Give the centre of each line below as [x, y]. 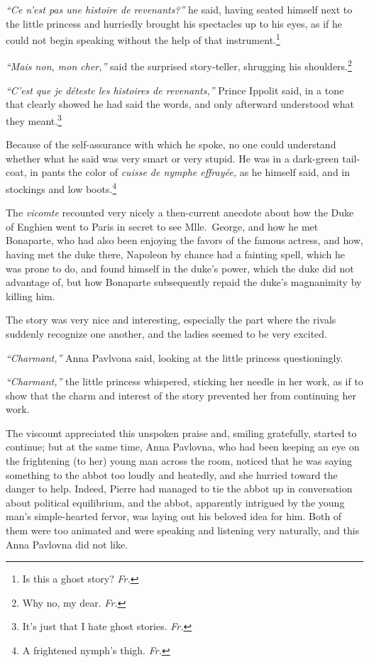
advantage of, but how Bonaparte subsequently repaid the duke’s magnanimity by [184, 282]
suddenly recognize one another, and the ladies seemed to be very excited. [166, 333]
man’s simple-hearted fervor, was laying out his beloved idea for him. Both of [174, 516]
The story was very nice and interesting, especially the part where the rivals [171, 320]
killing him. [31, 296]
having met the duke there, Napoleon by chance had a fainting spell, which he [176, 254]
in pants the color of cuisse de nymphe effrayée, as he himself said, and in [190, 172]
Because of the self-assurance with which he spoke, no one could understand [171, 144]
